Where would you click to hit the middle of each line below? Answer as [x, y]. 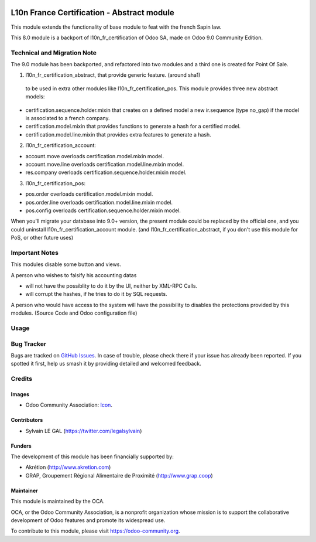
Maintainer [24, 490]
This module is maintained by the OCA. [58, 502]
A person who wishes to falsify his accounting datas [74, 275]
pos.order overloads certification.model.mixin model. [89, 194]
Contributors [27, 420]
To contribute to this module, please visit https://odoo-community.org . [96, 531]
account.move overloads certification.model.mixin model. [95, 156]
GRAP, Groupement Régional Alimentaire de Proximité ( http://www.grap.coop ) [119, 475]
